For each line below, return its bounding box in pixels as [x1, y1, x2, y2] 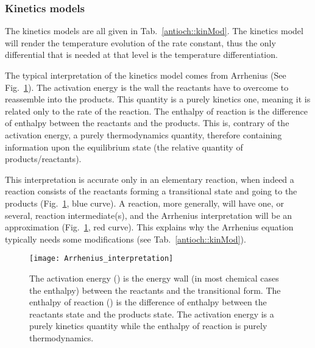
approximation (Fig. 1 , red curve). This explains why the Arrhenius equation [5, 221, 294, 233]
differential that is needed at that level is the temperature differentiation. [5, 48, 278, 61]
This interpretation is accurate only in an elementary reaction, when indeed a [5, 172, 294, 185]
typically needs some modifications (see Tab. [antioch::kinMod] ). [5, 232, 246, 245]
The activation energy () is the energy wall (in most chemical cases [29, 271, 279, 284]
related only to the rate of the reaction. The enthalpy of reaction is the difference [5, 104, 308, 117]
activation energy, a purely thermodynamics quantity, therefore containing [5, 128, 282, 141]
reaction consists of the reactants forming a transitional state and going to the [5, 185, 297, 197]
